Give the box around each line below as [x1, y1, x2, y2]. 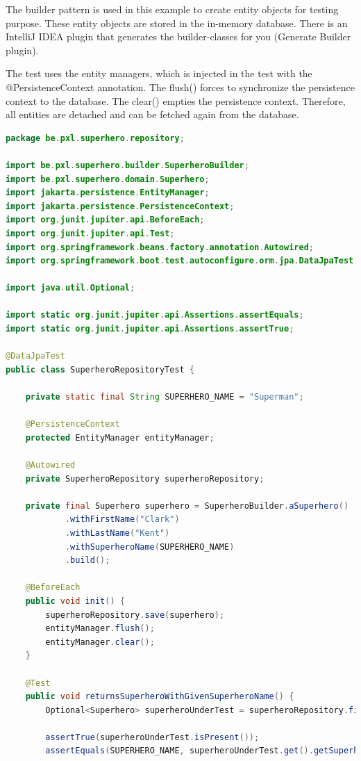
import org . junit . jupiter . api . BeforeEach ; [6, 215, 205, 225]
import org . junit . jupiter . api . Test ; [6, 228, 175, 238]
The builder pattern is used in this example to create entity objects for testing [6, 2, 339, 16]
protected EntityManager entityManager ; [25, 432, 215, 443]
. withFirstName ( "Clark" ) [65, 514, 180, 525]
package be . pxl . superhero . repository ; [6, 133, 185, 143]
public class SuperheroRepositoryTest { [6, 364, 195, 375]
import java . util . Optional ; [6, 283, 135, 293]
